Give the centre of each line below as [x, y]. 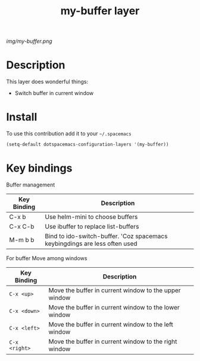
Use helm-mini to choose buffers [91, 217]
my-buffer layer [100, 11]
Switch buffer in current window [54, 93]
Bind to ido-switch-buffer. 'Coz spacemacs [106, 236]
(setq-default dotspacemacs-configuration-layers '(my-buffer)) [87, 145]
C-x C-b [22, 226]
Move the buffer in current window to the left [111, 324]
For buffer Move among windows [47, 258]
